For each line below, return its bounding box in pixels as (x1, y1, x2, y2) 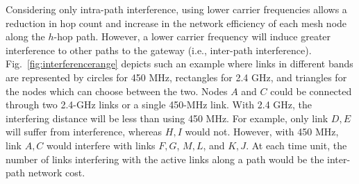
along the (6, 29, 45, 44)
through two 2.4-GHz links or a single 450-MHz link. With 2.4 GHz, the (6, 97, 312, 112)
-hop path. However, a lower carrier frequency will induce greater (53, 29, 331, 44)
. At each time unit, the (246, 137, 347, 152)
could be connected (270, 83, 352, 98)
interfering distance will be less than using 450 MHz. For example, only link (6, 110, 328, 125)
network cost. (28, 165, 85, 180)
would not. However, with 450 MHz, (185, 124, 339, 139)
